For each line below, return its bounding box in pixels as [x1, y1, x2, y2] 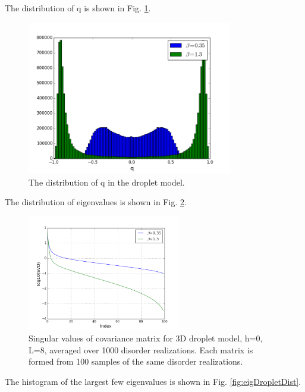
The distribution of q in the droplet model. [29, 175, 185, 188]
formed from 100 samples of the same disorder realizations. [29, 355, 243, 368]
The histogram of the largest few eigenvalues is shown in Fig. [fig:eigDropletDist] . [5, 375, 301, 387]
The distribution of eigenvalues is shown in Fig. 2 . [5, 196, 187, 208]
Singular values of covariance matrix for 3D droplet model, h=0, [29, 332, 263, 344]
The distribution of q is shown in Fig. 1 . [5, 2, 151, 14]
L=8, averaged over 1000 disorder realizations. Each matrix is [29, 343, 253, 356]
